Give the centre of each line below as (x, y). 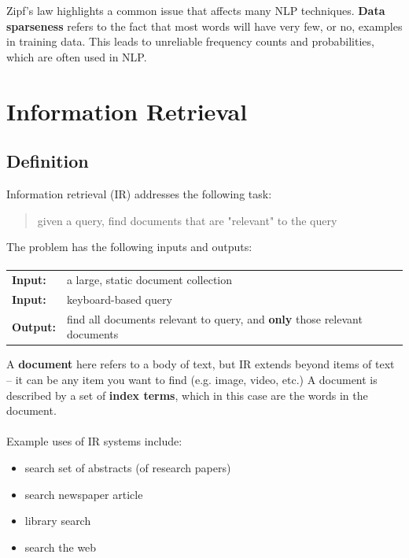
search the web (61, 547)
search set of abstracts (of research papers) (128, 468)
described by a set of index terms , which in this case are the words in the (187, 395)
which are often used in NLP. (77, 56)
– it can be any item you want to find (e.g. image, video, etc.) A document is (192, 380)
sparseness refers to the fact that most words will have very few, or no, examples (204, 26)
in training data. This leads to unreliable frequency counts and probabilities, (190, 41)
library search (58, 521)
